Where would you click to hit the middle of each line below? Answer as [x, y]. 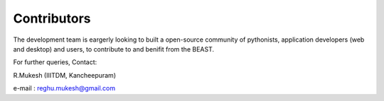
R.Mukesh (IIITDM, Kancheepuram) [65, 75]
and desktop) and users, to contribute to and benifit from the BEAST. [114, 49]
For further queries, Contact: [55, 62]
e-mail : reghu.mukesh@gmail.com [64, 88]
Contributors [52, 18]
